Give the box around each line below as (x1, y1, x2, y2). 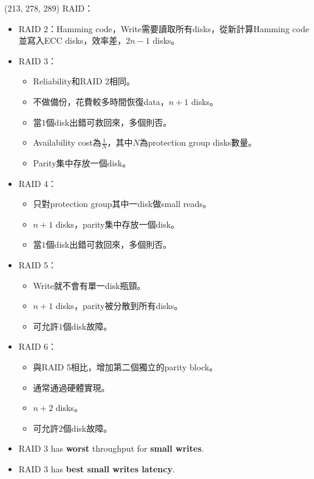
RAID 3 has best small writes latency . (18, 462, 175, 475)
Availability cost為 (33, 136, 101, 149)
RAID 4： (18, 177, 57, 189)
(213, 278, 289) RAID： (4, 2, 94, 14)
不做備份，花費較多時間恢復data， (33, 95, 169, 107)
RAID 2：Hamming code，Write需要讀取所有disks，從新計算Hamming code (18, 22, 309, 35)
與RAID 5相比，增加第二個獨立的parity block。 (33, 360, 218, 373)
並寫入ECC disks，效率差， (18, 34, 126, 47)
